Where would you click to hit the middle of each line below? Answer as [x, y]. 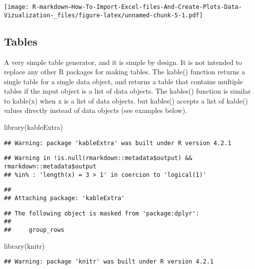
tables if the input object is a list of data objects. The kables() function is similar [127, 91]
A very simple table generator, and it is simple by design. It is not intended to [123, 62]
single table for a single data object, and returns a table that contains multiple [124, 81]
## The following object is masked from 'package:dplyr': [102, 213]
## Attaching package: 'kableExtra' [64, 198]
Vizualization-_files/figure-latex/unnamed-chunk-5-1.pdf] [103, 15]
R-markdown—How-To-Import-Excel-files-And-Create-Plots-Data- [137, 7]
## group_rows [34, 230]
